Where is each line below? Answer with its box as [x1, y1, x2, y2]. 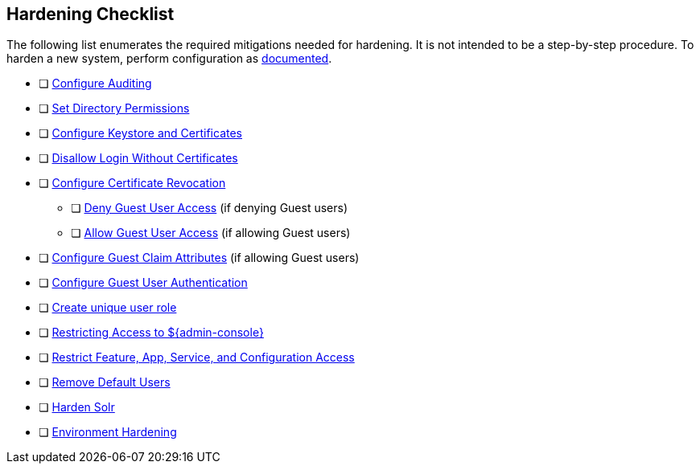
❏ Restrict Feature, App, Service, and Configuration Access [39, 350, 355, 365]
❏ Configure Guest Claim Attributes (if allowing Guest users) [39, 251, 360, 265]
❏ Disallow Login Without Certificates [39, 151, 238, 166]
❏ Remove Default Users [39, 375, 171, 390]
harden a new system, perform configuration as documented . [6, 51, 332, 66]
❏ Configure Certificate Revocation [39, 176, 226, 190]
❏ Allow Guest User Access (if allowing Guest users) [71, 226, 351, 240]
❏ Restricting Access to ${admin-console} [39, 325, 264, 340]
